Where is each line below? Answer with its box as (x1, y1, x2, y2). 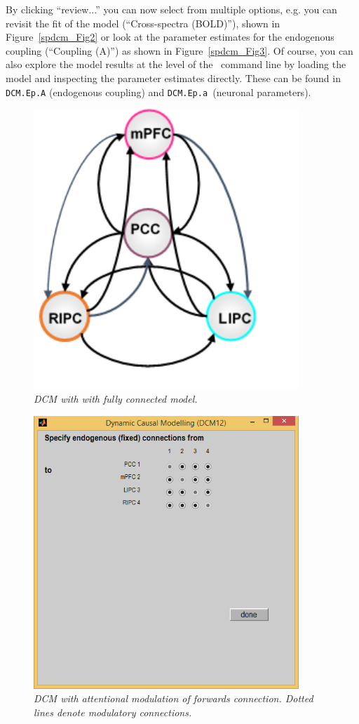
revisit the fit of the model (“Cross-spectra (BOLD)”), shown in (6, 15, 280, 30)
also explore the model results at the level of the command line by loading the (6, 57, 346, 72)
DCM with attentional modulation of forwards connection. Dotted (34, 691, 313, 706)
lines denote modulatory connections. (34, 704, 192, 719)
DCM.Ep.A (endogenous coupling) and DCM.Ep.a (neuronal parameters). (6, 84, 311, 99)
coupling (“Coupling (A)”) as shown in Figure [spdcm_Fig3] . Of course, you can (6, 43, 353, 58)
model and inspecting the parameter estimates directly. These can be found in (6, 70, 341, 85)
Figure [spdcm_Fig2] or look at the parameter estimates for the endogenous (6, 29, 334, 44)
